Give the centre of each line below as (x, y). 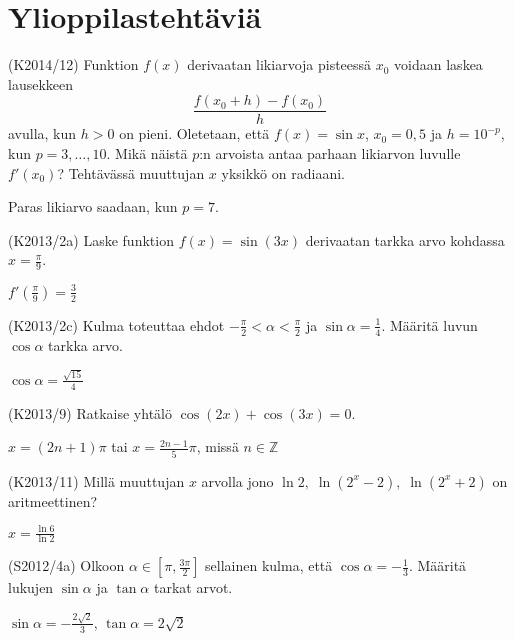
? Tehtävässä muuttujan (131, 172)
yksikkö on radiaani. (283, 172)
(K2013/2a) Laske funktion (91, 239)
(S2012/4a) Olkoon (66, 565)
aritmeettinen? (53, 500)
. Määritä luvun (429, 324)
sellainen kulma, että (269, 565)
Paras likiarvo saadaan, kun (93, 206)
